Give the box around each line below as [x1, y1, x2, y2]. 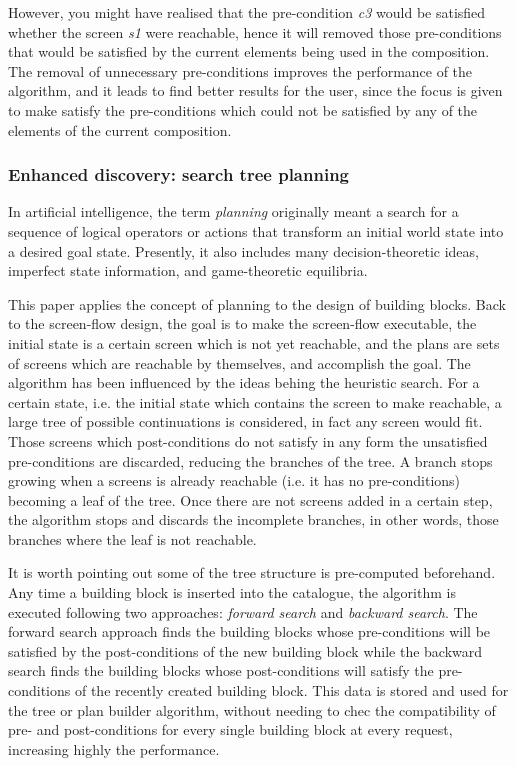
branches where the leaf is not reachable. [8, 528, 257, 549]
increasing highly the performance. [8, 738, 220, 759]
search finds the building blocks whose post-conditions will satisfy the [8, 660, 434, 681]
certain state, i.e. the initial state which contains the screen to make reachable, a [8, 391, 502, 412]
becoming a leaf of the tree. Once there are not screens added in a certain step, [8, 489, 493, 510]
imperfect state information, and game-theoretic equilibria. [8, 260, 368, 281]
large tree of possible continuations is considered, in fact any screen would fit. [8, 411, 483, 432]
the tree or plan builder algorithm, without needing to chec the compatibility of [8, 699, 496, 720]
